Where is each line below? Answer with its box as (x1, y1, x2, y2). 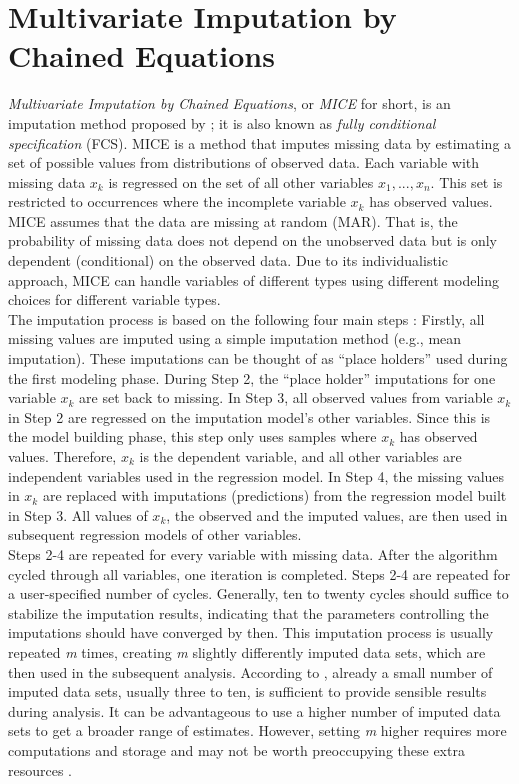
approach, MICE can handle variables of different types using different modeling (8, 269, 499, 290)
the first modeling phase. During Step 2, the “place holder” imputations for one (8, 367, 496, 388)
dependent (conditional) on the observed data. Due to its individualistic (8, 250, 448, 271)
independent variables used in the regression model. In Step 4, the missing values (8, 465, 505, 486)
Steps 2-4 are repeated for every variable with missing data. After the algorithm (8, 543, 498, 564)
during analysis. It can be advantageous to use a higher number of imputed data (8, 700, 501, 721)
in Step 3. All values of (8, 504, 148, 525)
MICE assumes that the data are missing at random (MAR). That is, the (8, 210, 458, 231)
